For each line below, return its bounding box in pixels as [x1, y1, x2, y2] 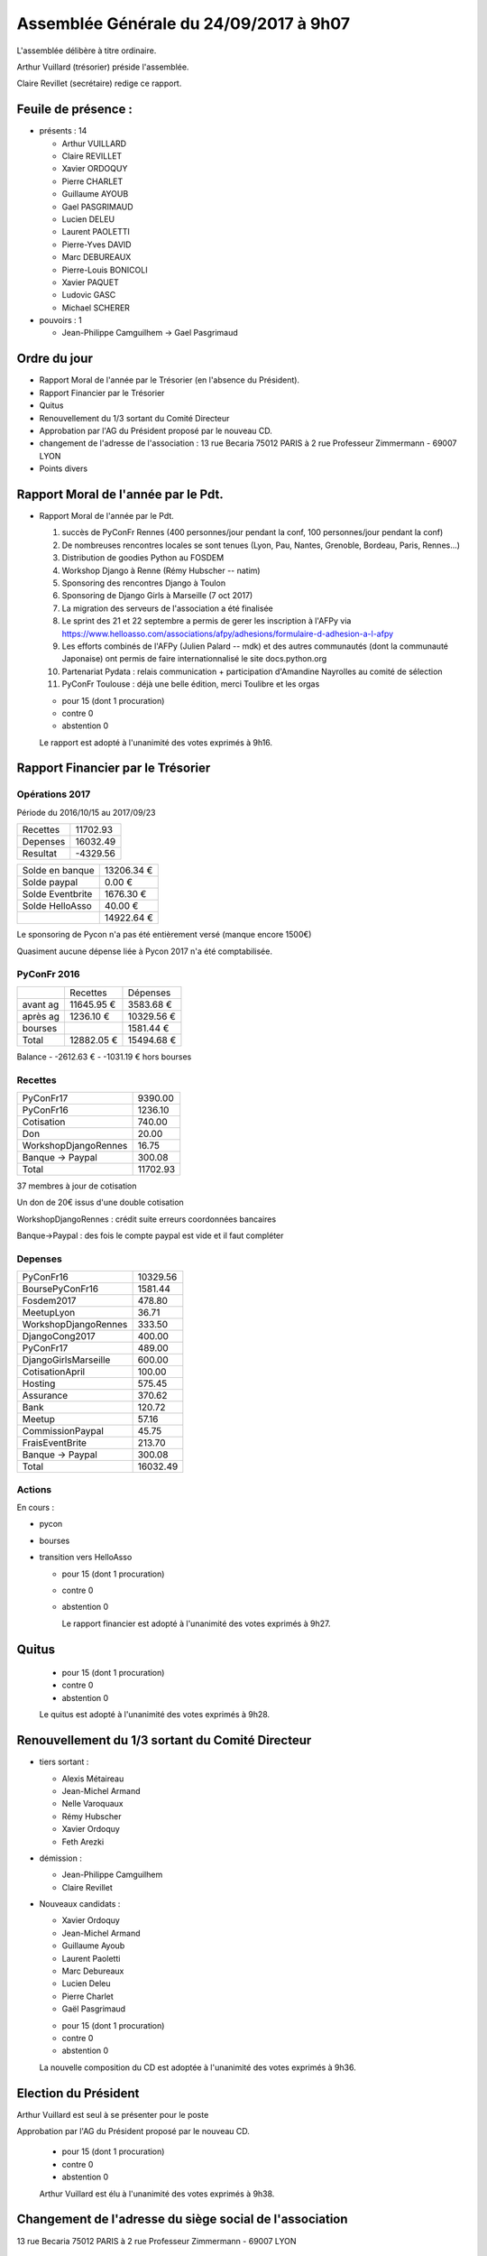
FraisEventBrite [22, 1437, 87, 1449]
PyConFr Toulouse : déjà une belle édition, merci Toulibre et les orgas [61, 679, 320, 689]
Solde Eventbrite [22, 888, 93, 901]
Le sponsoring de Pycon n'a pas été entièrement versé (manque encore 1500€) [16, 929, 312, 940]
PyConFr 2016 [16, 968, 80, 981]
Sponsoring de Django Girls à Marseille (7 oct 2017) [61, 590, 253, 601]
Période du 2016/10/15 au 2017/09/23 [16, 807, 156, 818]
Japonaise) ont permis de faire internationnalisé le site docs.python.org [61, 653, 327, 664]
